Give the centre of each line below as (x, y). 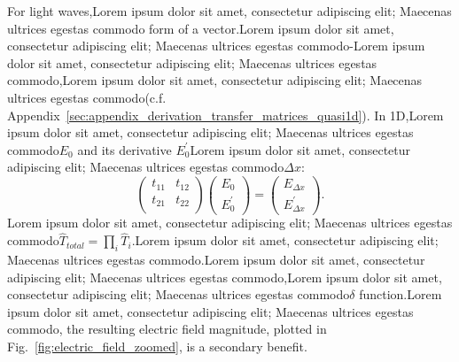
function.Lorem (401, 294)
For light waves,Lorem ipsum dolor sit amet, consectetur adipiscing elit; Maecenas (229, 11)
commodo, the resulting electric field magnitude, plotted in (167, 329)
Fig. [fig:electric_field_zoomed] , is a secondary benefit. (157, 347)
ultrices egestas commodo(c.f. (87, 97)
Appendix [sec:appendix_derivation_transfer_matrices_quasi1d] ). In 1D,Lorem (226, 115)
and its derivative (124, 149)
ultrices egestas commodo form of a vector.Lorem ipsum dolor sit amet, (201, 28)
